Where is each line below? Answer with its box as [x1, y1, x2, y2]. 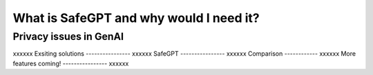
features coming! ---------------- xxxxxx [12, 59, 129, 67]
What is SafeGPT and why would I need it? [12, 10, 260, 25]
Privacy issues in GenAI [12, 30, 124, 43]
